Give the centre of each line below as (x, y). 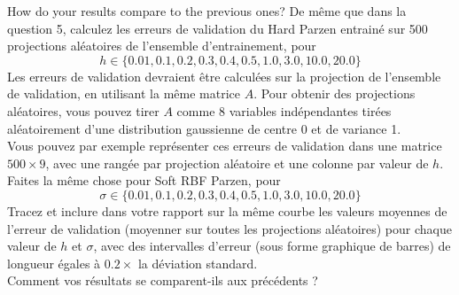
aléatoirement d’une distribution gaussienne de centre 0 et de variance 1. (204, 128)
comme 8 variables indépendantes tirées (284, 110)
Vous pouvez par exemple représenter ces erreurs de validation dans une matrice (225, 146)
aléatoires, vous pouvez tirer (83, 110)
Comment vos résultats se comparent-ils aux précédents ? (163, 280)
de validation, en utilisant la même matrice (124, 93)
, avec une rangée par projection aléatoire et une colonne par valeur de (237, 163)
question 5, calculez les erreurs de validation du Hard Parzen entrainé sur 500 (218, 28)
